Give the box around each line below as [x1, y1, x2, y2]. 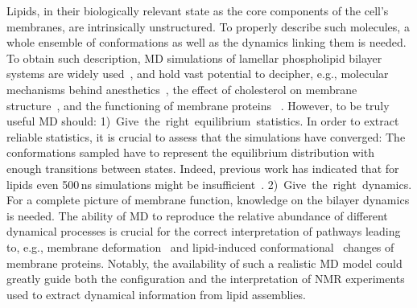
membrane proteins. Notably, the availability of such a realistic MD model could [6, 254, 403, 271]
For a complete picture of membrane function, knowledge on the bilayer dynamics [6, 191, 410, 208]
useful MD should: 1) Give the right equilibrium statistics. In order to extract [6, 113, 399, 129]
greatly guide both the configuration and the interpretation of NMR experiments [6, 270, 405, 287]
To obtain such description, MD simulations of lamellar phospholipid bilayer [6, 49, 382, 66]
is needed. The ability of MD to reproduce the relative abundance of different [6, 207, 388, 224]
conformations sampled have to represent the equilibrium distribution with [6, 144, 375, 161]
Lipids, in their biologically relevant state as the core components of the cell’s [6, 2, 389, 18]
